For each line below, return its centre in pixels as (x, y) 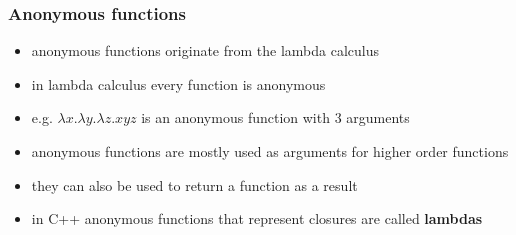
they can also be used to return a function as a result (194, 184)
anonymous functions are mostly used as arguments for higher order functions (270, 151)
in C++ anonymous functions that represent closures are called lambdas (257, 218)
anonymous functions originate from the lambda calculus (205, 50)
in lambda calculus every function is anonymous (178, 83)
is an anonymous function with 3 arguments (275, 117)
